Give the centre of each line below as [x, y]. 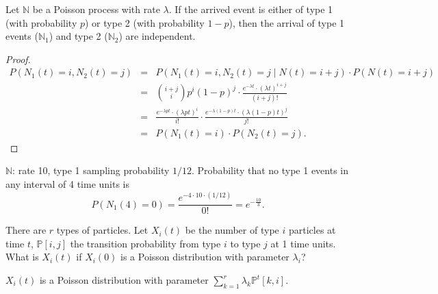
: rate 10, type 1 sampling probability [91, 170]
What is [22, 257]
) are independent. [157, 36]
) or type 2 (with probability [145, 22]
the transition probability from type [145, 243]
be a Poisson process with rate [96, 9]
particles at [312, 230]
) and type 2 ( [78, 36]
